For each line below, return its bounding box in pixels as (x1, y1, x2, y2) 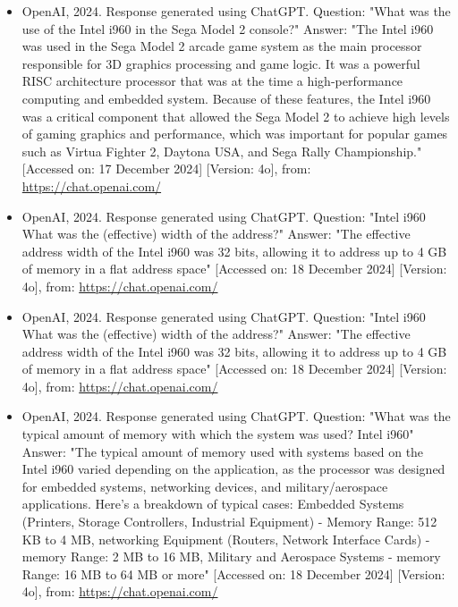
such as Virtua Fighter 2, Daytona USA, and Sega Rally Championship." (21, 141, 422, 160)
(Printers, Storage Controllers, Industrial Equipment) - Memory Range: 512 (21, 512, 437, 531)
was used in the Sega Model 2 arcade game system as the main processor (21, 37, 422, 55)
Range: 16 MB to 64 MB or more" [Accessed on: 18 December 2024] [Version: (21, 564, 445, 583)
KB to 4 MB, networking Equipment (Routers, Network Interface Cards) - (21, 529, 430, 548)
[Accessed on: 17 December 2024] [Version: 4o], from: (21, 159, 311, 178)
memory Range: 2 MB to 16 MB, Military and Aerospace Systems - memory (21, 547, 441, 566)
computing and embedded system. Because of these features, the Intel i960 (21, 89, 431, 107)
